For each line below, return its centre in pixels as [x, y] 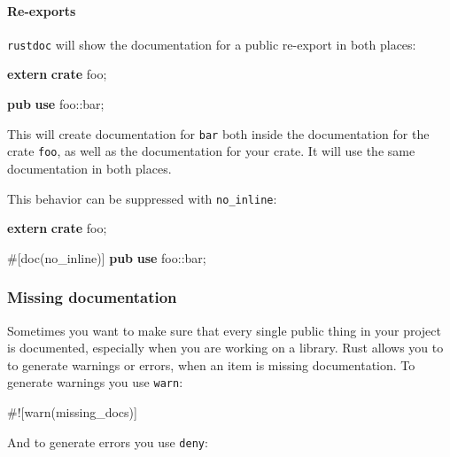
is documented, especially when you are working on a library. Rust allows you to [225, 348]
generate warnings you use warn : [95, 382]
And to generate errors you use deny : [108, 442]
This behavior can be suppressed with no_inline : [142, 198]
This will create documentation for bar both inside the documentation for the [218, 133]
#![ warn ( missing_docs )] [72, 412]
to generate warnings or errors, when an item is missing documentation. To [211, 364]
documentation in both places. [89, 168]
